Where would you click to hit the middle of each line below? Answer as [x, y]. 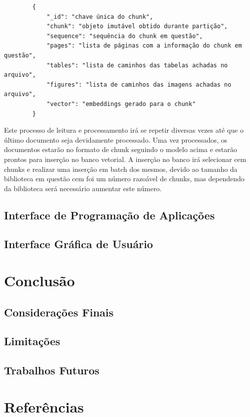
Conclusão [39, 281]
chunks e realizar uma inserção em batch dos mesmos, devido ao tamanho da [121, 169]
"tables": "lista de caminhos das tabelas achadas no [137, 65]
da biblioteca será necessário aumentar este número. [83, 188]
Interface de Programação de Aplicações [109, 215]
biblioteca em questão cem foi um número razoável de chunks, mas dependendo [124, 179]
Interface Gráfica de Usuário [79, 244]
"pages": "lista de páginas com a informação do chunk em [144, 46]
